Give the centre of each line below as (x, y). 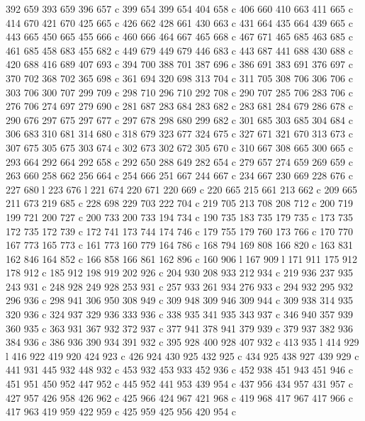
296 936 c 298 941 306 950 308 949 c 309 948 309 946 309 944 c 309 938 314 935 (179, 300)
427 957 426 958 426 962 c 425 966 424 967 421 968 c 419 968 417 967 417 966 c (179, 397)
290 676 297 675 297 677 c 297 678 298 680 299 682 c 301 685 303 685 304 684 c (179, 119)
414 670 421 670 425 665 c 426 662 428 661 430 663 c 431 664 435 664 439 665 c (179, 22)
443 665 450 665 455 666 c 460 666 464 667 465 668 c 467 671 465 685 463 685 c (179, 37)
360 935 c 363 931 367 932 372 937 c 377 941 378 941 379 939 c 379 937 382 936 (179, 328)
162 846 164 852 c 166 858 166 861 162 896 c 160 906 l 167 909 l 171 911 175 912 (182, 258)
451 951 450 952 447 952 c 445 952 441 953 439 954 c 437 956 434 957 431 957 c (179, 384)
